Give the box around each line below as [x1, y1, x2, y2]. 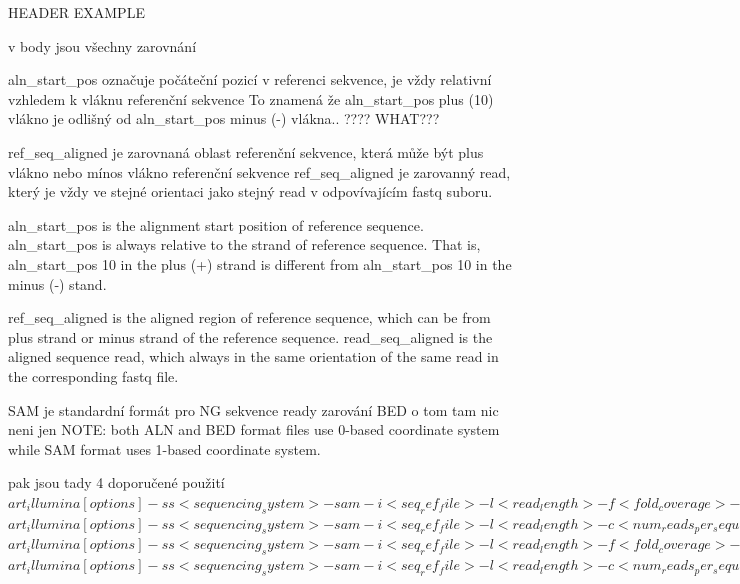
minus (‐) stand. [8, 273, 107, 294]
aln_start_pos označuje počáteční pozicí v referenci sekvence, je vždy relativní [8, 69, 492, 90]
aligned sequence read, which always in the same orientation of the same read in [8, 346, 499, 367]
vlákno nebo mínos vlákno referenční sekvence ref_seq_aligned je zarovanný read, [8, 161, 511, 182]
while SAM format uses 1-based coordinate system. [8, 438, 321, 459]
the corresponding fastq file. [8, 365, 179, 386]
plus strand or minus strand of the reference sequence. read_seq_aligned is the [8, 326, 493, 347]
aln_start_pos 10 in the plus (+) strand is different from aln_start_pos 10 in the [8, 253, 512, 274]
